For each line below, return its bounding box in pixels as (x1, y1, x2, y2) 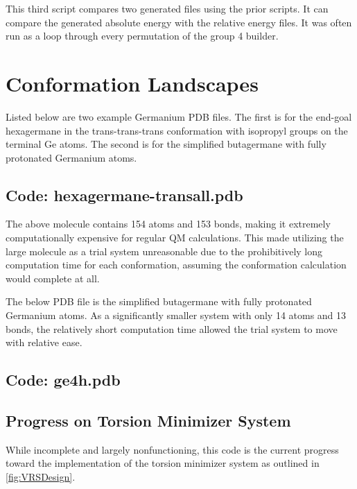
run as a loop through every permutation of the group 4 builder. (6, 28, 279, 43)
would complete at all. (6, 271, 100, 285)
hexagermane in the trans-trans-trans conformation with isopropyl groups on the (6, 123, 348, 137)
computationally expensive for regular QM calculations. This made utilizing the (6, 230, 344, 245)
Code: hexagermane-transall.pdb (6, 184, 243, 205)
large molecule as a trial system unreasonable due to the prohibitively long (6, 243, 323, 258)
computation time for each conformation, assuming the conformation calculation (6, 257, 347, 272)
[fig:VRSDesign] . (6, 470, 76, 483)
